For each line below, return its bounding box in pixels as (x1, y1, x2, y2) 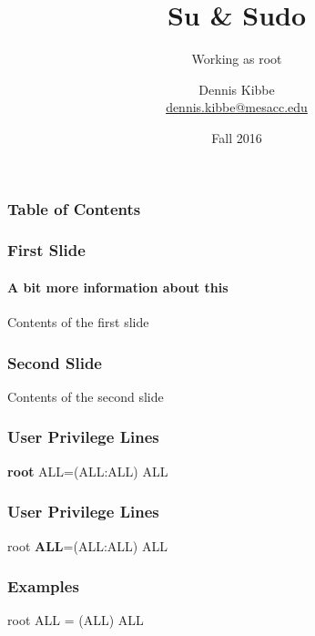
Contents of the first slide (7, 313, 149, 332)
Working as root (191, 49, 282, 68)
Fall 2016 (211, 128, 262, 147)
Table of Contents (7, 197, 141, 220)
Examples (7, 575, 79, 598)
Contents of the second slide (7, 386, 164, 405)
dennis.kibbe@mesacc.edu (166, 97, 308, 117)
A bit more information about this (7, 277, 229, 296)
